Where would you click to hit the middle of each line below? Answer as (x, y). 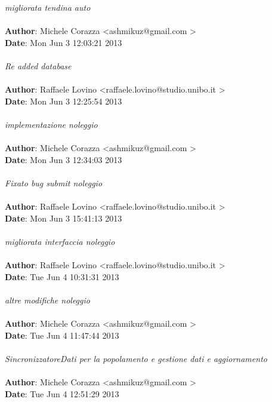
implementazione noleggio (51, 124)
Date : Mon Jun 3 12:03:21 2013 (64, 42)
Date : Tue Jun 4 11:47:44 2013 (62, 335)
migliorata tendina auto (48, 7)
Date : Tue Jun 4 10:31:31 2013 (62, 276)
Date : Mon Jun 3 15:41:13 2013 (64, 218)
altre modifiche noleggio (47, 300)
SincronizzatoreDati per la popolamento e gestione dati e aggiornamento (136, 358)
